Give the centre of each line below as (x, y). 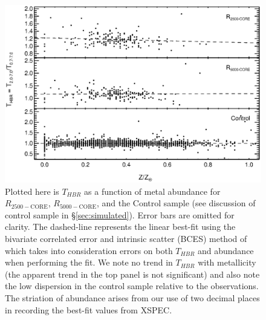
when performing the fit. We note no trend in (89, 262)
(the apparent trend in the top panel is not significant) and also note (132, 274)
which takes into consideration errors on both (89, 250)
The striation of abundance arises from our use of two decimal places (132, 297)
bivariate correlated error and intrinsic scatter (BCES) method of (126, 238)
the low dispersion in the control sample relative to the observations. (132, 286)
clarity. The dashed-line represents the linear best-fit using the (120, 227)
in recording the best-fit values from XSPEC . (89, 309)
